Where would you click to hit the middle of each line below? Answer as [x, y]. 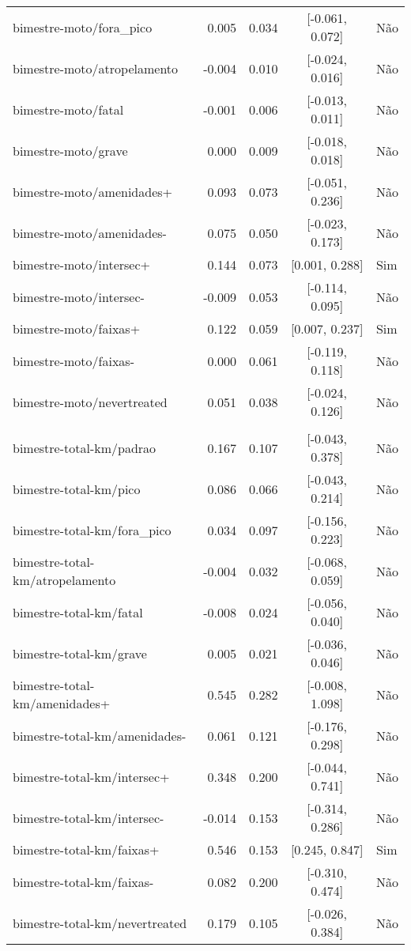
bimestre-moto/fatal [68, 109]
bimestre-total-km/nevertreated [100, 923]
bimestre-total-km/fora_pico [92, 530]
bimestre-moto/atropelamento [96, 68]
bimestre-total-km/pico [77, 489]
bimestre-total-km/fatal [78, 612]
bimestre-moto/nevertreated [90, 402]
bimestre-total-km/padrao [85, 447]
